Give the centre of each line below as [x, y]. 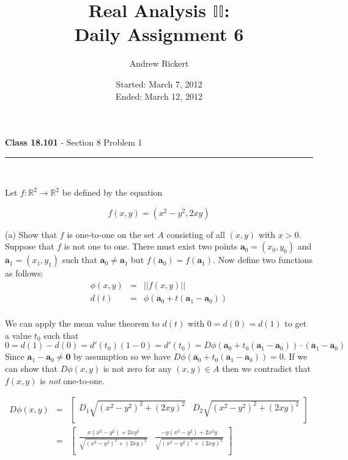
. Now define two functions [263, 260]
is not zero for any [137, 368]
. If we [295, 356]
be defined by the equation [112, 192]
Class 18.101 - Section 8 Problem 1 [74, 142]
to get [296, 323]
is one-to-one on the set [111, 234]
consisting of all [196, 234]
